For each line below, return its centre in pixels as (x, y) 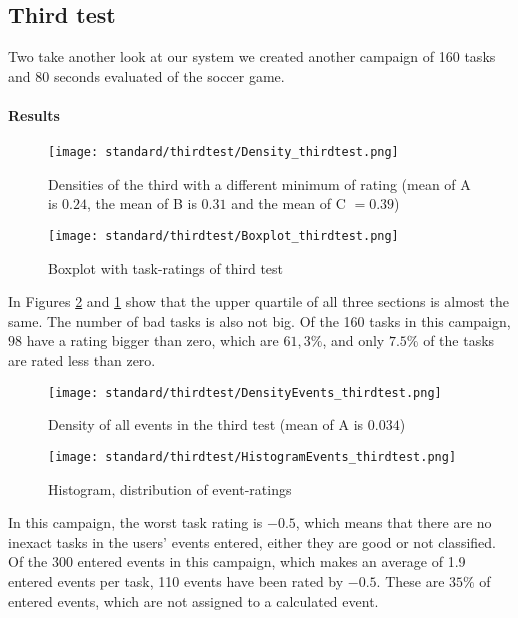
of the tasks (459, 340)
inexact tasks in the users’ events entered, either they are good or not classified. (252, 541)
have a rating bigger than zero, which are (152, 340)
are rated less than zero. (82, 360)
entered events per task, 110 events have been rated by (176, 580)
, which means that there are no (393, 522)
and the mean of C (288, 203)
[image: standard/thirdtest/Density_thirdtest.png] (223, 152)
